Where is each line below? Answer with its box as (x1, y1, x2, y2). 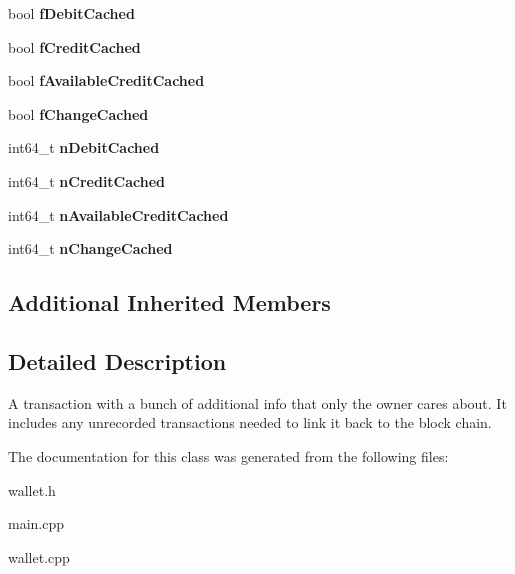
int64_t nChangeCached (8, 238, 173, 259)
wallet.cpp (8, 546, 70, 567)
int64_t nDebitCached (8, 137, 160, 158)
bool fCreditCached (8, 36, 141, 57)
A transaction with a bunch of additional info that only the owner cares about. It (8, 392, 507, 413)
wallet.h (8, 479, 56, 500)
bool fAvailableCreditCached (8, 70, 205, 91)
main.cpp (8, 513, 65, 534)
